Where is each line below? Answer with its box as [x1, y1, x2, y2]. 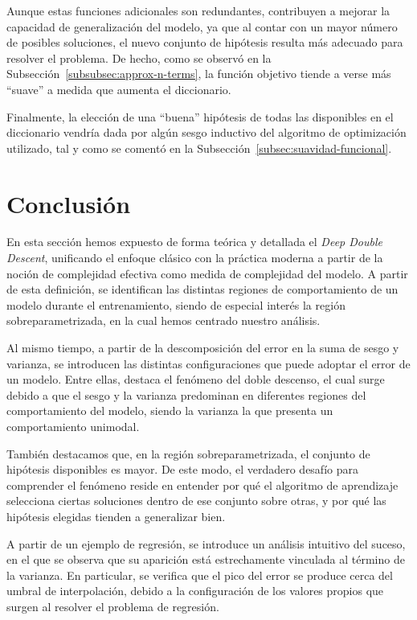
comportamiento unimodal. [6, 418, 140, 434]
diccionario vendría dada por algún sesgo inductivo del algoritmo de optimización [6, 124, 407, 141]
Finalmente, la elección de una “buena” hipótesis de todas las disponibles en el [6, 108, 394, 125]
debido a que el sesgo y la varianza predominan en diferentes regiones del [6, 386, 366, 403]
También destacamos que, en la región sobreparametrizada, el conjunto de [6, 445, 370, 462]
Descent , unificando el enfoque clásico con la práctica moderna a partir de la [6, 249, 383, 266]
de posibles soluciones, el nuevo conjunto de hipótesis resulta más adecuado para [6, 34, 403, 51]
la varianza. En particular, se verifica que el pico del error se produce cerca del [6, 566, 393, 583]
